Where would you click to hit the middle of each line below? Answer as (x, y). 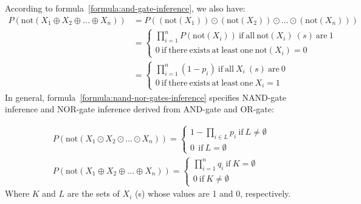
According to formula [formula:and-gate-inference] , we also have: (125, 8)
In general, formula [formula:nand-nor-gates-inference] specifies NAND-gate (146, 97)
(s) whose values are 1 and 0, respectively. (213, 193)
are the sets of (93, 193)
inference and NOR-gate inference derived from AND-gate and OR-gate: (139, 109)
